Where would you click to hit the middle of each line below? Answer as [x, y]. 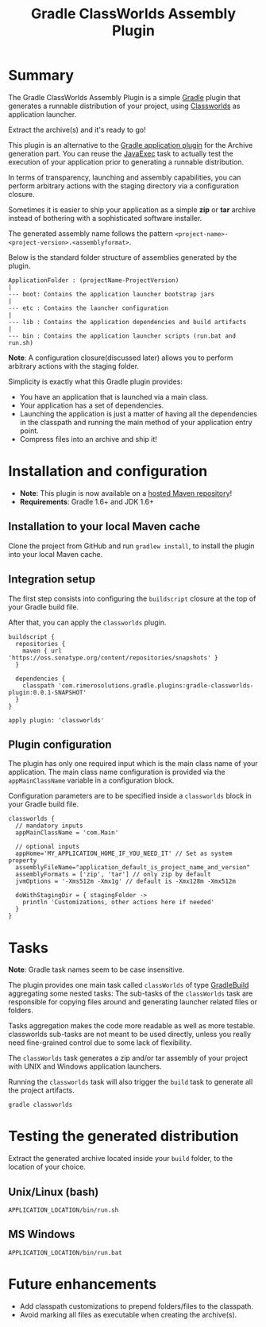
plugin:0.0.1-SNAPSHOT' [48, 692]
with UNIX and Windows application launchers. [85, 1066]
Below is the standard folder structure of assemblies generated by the [123, 257]
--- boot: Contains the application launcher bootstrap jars [112, 294]
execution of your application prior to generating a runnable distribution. [126, 162]
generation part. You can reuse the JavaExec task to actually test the [121, 153]
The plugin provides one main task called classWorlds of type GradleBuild [129, 985]
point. [29, 431]
